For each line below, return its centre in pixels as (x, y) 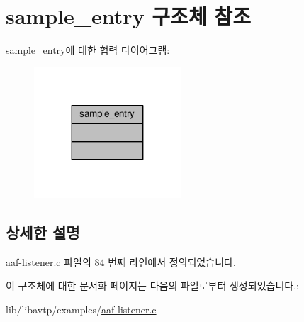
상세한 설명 (43, 232)
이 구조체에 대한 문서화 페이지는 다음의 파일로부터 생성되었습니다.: (152, 285)
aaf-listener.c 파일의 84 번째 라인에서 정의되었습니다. (121, 261)
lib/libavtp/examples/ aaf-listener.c (81, 309)
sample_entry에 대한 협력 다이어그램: (88, 50)
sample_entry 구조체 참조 (128, 16)
